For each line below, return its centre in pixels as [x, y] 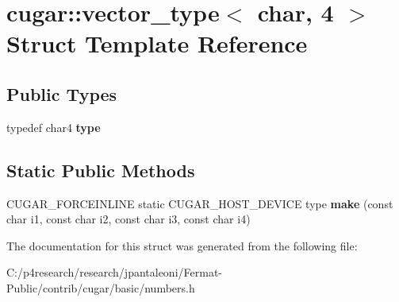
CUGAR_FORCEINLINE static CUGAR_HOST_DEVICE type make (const [200, 203]
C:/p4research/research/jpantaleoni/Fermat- [114, 272]
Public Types [62, 93]
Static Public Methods [101, 170]
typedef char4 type [54, 127]
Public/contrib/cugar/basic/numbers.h [101, 287]
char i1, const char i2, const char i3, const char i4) [129, 219]
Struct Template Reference [157, 43]
